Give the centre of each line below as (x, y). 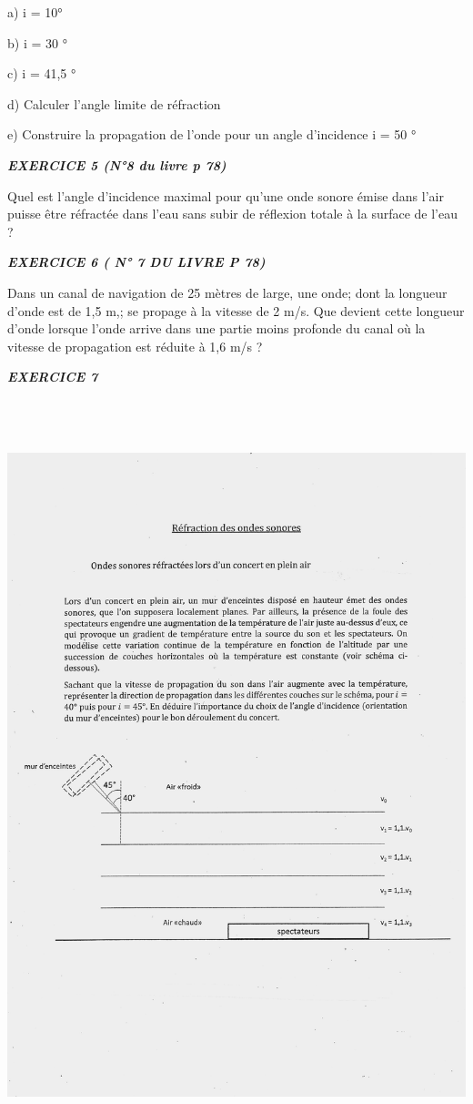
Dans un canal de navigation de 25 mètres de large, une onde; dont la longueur (227, 292)
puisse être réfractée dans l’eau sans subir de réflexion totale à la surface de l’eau (233, 214)
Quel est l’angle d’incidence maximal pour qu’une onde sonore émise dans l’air (226, 195)
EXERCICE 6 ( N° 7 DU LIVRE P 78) (136, 262)
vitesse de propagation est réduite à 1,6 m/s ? (135, 346)
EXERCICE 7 (53, 377)
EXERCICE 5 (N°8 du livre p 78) (117, 164)
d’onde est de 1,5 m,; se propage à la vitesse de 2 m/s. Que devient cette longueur (236, 310)
